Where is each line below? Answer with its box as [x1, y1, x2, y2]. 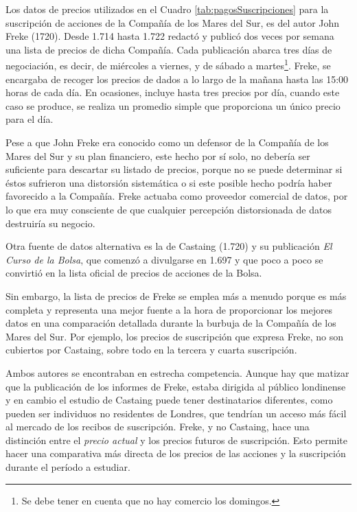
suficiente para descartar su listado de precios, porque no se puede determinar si [5, 162, 343, 176]
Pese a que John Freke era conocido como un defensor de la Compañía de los [5, 135, 329, 149]
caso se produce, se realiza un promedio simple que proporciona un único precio [5, 98, 341, 113]
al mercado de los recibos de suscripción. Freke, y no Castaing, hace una [5, 419, 310, 434]
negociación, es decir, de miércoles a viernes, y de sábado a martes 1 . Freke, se [5, 56, 331, 73]
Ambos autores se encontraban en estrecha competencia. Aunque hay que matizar [5, 365, 349, 380]
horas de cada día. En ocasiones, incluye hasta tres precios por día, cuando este [5, 85, 340, 100]
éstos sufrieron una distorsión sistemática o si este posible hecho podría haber [5, 175, 332, 189]
